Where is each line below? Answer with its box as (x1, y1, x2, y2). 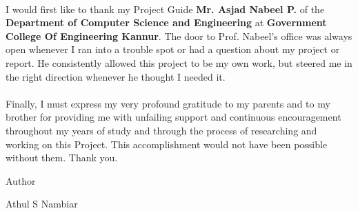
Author (6, 173, 36, 187)
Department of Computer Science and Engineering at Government (6, 15, 327, 30)
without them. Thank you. (6, 150, 118, 165)
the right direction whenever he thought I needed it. (6, 69, 226, 83)
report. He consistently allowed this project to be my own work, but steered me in (6, 55, 352, 70)
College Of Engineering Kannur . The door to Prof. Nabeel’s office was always (6, 28, 352, 43)
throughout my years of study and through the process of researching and (6, 123, 317, 137)
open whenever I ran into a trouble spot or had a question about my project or (6, 42, 340, 57)
